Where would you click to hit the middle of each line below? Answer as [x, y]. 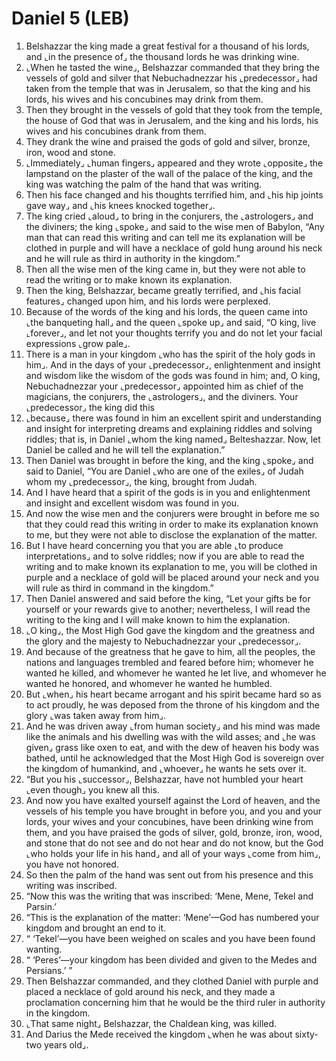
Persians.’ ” [49, 970]
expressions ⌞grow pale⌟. [78, 343]
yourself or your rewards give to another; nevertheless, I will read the [168, 609]
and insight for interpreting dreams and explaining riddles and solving [169, 428]
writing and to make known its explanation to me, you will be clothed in [171, 566]
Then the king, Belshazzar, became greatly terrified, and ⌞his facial [163, 290]
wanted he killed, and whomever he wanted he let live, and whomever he [176, 673]
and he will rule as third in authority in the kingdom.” [133, 258]
